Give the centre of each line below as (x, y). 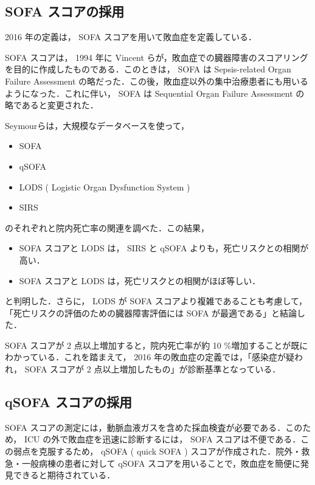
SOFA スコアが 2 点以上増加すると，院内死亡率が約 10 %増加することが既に (157, 345)
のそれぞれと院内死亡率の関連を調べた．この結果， (107, 227)
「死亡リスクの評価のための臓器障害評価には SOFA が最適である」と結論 (151, 312)
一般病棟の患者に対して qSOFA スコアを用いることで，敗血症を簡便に (161, 463)
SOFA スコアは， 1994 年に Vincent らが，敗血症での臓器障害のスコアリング (157, 57)
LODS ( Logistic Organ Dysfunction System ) (105, 187)
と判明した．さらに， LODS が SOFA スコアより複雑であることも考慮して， (156, 301)
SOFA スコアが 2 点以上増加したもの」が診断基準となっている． (153, 369)
